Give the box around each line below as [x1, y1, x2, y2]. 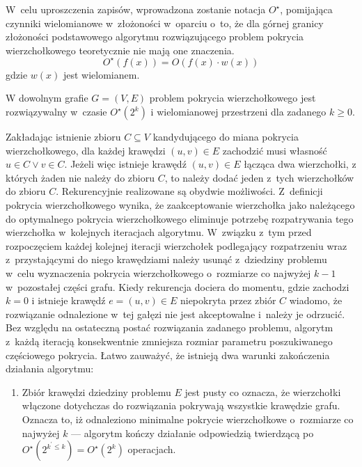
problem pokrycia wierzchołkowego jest [149, 90, 316, 105]
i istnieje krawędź [31, 293, 106, 308]
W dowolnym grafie [6, 90, 88, 105]
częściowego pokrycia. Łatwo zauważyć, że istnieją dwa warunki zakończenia [6, 347, 330, 362]
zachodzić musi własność [222, 143, 327, 157]
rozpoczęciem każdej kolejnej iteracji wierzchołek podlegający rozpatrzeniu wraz [6, 238, 347, 253]
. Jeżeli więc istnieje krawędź [64, 157, 187, 171]
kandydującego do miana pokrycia [152, 129, 299, 144]
